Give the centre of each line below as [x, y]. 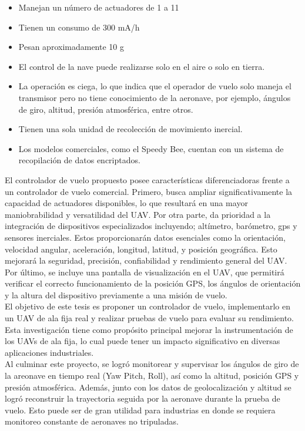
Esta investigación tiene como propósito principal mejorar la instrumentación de [149, 329]
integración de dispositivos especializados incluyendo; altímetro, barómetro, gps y [151, 226]
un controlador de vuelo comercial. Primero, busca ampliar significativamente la [149, 191]
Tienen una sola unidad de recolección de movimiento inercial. [130, 129]
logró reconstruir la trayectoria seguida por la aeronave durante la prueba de [143, 398]
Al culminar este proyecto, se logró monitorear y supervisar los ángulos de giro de [152, 364]
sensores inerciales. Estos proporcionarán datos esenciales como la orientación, [145, 237]
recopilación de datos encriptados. [79, 160]
